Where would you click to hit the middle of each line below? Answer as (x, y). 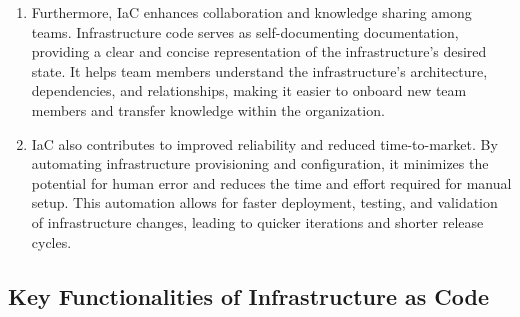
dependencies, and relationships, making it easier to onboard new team (249, 90)
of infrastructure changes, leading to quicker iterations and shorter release (257, 221)
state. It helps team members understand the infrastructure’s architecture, (259, 70)
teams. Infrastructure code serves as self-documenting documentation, (245, 31)
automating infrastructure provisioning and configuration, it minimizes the (260, 163)
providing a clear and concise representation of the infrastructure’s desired (259, 51)
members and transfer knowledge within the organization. (208, 109)
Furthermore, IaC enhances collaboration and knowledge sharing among (251, 12)
